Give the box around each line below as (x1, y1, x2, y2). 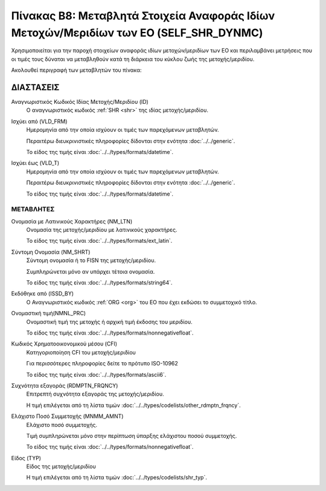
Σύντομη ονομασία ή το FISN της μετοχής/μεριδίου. (26, 257, 156, 264)
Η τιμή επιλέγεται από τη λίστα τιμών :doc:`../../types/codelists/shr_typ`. (26, 474, 208, 481)
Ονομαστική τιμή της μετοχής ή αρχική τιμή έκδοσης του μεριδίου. (26, 318, 193, 326)
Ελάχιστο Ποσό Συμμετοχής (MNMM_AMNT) (11, 412, 124, 420)
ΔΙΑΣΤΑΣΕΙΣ (11, 82, 60, 92)
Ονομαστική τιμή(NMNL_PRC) (11, 310, 86, 317)
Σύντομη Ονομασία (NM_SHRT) (11, 248, 91, 255)
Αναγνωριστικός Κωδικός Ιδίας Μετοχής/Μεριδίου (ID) (11, 98, 149, 106)
